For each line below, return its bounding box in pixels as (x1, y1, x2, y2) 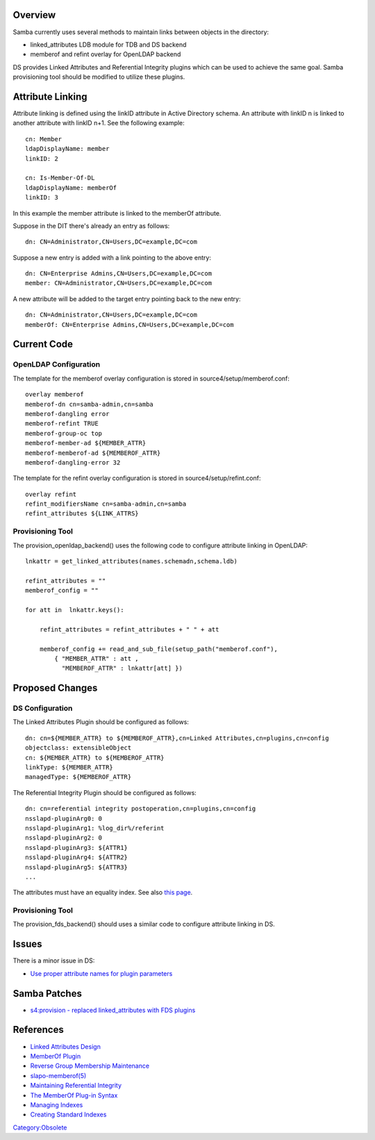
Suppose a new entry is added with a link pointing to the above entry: (12, 253, 212, 262)
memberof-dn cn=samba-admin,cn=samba (25, 400, 154, 408)
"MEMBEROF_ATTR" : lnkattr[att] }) (61, 664, 183, 673)
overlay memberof (25, 390, 84, 399)
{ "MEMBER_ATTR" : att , (54, 655, 139, 662)
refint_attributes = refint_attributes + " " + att (39, 625, 219, 633)
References (12, 1024, 64, 1036)
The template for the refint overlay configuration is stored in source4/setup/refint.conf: (12, 474, 261, 483)
